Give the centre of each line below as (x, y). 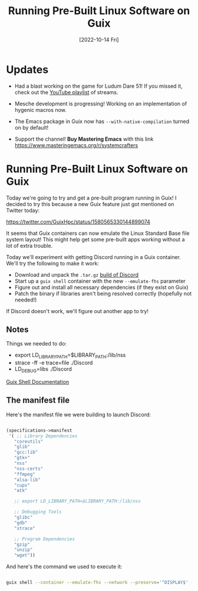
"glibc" (23, 517)
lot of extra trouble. (29, 245)
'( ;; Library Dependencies (43, 436)
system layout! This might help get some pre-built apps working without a (95, 239)
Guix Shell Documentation (38, 382)
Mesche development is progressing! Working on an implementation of (101, 104)
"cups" (22, 485)
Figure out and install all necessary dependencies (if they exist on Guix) (101, 287)
